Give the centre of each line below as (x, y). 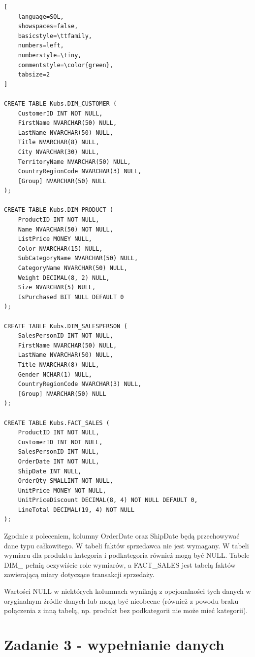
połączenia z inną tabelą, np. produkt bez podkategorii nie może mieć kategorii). (126, 610)
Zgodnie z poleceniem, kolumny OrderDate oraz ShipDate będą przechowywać (122, 536)
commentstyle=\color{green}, (65, 65)
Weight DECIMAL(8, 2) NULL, (64, 278)
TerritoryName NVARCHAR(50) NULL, (74, 162)
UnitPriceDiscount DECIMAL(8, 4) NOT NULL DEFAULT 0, (108, 500)
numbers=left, (41, 46)
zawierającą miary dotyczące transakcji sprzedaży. (79, 574)
